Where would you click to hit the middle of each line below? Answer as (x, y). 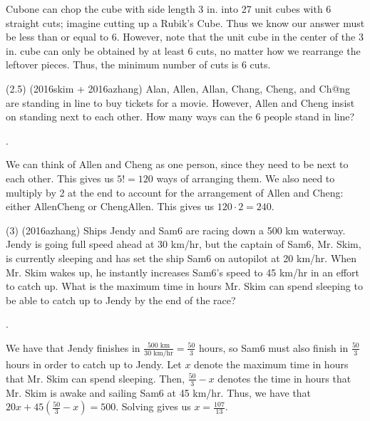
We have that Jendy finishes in (73, 347)
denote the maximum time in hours (271, 364)
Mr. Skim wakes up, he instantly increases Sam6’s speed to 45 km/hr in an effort (183, 272)
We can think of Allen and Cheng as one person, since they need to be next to (177, 164)
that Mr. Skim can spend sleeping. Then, (96, 378)
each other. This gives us (60, 178)
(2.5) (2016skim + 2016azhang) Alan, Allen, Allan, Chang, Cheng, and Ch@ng (178, 88)
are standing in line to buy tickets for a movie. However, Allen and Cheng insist (180, 102)
